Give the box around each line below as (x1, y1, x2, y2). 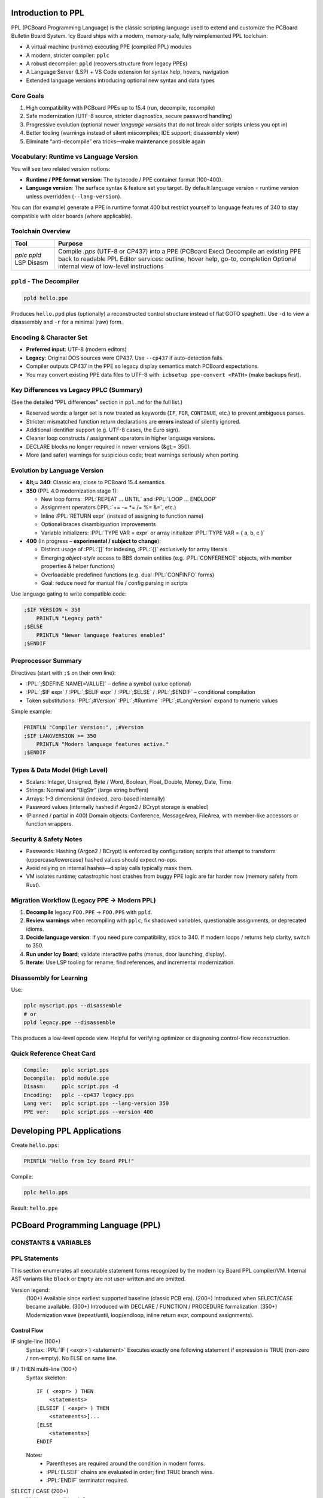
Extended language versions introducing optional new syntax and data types (26, 77, 215, 84)
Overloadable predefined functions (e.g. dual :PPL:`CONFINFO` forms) (41, 571, 215, 578)
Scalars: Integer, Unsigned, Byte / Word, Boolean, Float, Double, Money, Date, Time (26, 778, 231, 786)
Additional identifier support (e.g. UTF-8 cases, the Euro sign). (26, 426, 180, 433)
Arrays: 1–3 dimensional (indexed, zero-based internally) (26, 795, 166, 802)
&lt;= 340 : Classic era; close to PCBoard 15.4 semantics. (26, 479, 166, 486)
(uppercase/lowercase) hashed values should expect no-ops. (26, 856, 178, 863)
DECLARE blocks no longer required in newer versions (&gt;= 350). (26, 443, 191, 450)
